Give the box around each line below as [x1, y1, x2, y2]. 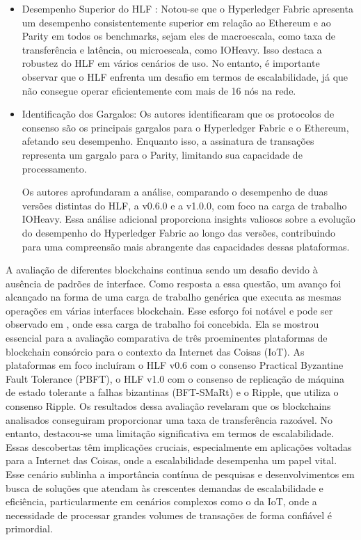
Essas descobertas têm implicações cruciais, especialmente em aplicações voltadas [6, 439, 352, 454]
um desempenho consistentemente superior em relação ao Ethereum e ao [22, 15, 331, 29]
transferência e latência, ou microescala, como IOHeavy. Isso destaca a [22, 42, 322, 56]
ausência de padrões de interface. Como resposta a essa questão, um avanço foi [6, 276, 342, 290]
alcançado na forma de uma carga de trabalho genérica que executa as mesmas [6, 289, 342, 304]
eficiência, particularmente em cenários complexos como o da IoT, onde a [6, 494, 317, 509]
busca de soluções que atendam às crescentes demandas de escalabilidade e [6, 480, 323, 495]
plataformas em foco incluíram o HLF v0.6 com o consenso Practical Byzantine [6, 358, 344, 372]
